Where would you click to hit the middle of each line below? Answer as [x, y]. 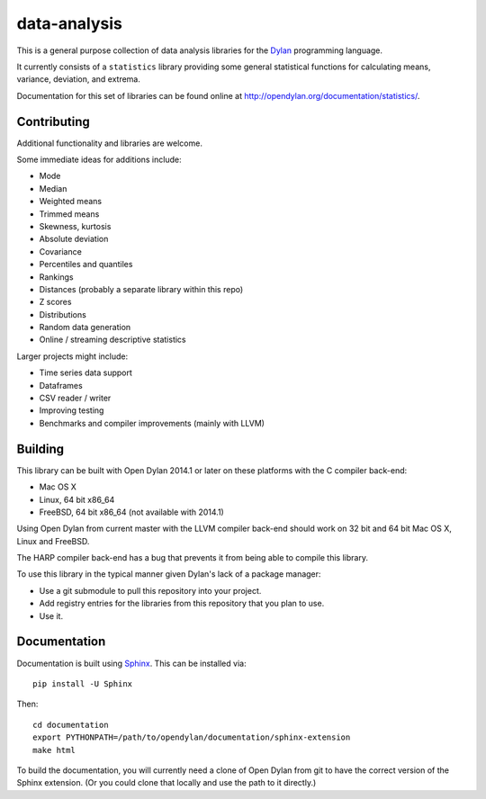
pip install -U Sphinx [83, 683]
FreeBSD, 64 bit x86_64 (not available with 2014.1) [131, 512]
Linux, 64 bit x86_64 [77, 499]
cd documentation [71, 725]
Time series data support [85, 373]
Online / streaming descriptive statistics [112, 340]
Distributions [63, 314]
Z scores [55, 302]
